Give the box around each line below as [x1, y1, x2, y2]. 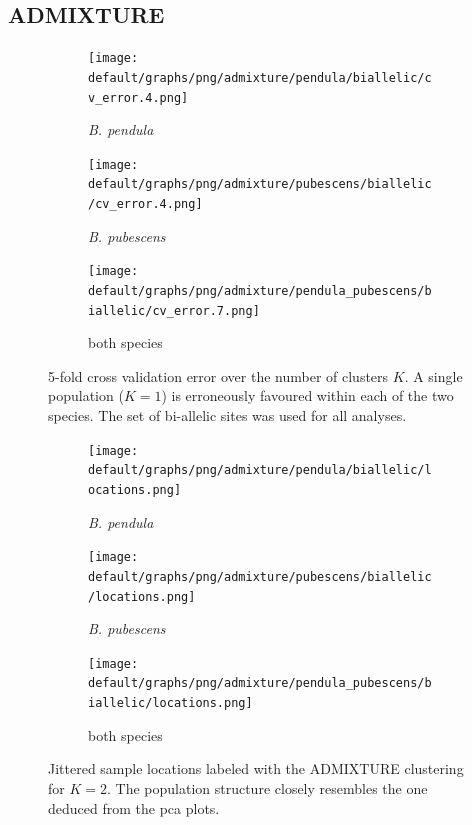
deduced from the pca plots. [48, 797, 220, 818]
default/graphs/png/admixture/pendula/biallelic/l [88, 463, 432, 478]
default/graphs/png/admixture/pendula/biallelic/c [88, 70, 432, 85]
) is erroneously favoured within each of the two [161, 385, 454, 406]
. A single [404, 365, 463, 386]
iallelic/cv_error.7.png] [88, 303, 260, 318]
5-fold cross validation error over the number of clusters [48, 365, 389, 386]
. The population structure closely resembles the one [106, 777, 428, 798]
